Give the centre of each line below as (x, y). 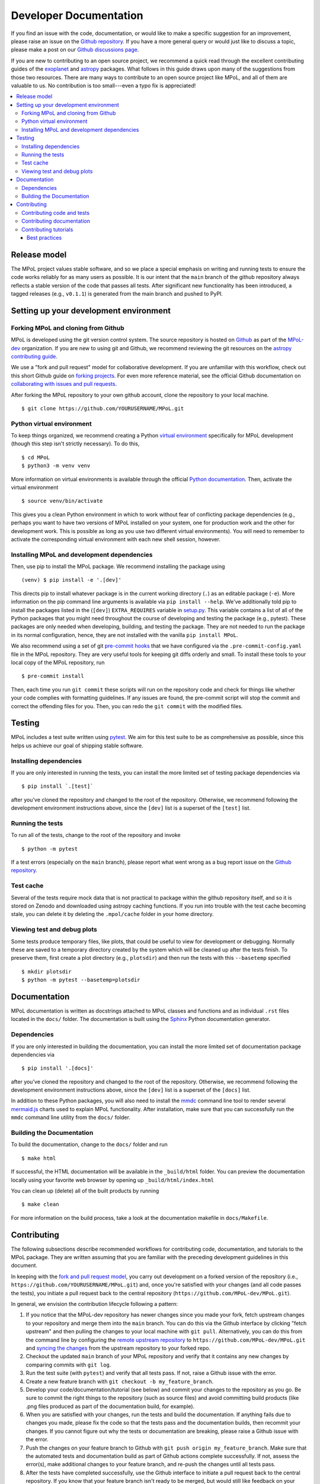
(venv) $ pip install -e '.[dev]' (71, 580)
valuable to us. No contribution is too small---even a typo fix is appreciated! (103, 85)
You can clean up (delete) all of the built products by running (85, 1191)
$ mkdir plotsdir (47, 971)
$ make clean (40, 1204)
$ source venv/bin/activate (62, 501)
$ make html (39, 1158)
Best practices (44, 237)
